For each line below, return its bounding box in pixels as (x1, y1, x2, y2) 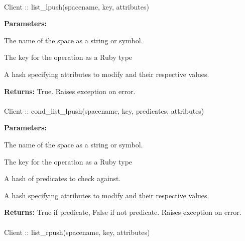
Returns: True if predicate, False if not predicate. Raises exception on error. (4, 207, 241, 217)
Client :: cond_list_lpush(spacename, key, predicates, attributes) (4, 105, 204, 116)
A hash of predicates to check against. (4, 173, 121, 184)
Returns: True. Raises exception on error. (4, 86, 136, 96)
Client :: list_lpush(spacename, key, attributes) (4, 1, 149, 12)
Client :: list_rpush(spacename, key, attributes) (4, 226, 150, 237)
